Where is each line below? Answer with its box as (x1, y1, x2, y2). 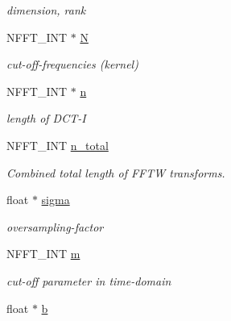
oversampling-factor (6, 218, 104, 235)
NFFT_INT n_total (6, 136, 109, 153)
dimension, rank (6, 2, 86, 18)
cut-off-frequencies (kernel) (6, 56, 138, 73)
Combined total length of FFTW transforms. (6, 164, 225, 181)
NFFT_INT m (6, 245, 80, 262)
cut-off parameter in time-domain (6, 272, 171, 289)
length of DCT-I (6, 110, 86, 127)
